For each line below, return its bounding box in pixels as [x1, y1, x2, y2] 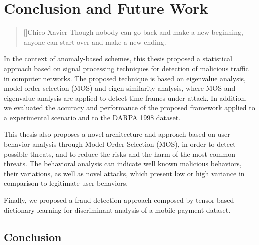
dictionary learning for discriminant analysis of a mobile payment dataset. [4, 204, 231, 215]
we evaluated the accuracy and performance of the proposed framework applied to [4, 102, 255, 113]
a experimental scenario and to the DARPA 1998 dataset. [4, 112, 181, 122]
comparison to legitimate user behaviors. [4, 178, 128, 188]
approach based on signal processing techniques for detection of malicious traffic [4, 63, 249, 73]
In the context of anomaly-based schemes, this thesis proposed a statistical [4, 53, 232, 64]
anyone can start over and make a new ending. [23, 36, 166, 47]
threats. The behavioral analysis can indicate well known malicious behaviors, [4, 158, 242, 169]
